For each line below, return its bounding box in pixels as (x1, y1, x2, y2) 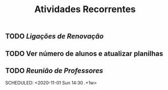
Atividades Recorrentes (34, 4, 136, 15)
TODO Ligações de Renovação (5, 32, 104, 41)
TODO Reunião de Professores (5, 66, 104, 75)
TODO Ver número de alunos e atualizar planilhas (5, 49, 163, 58)
